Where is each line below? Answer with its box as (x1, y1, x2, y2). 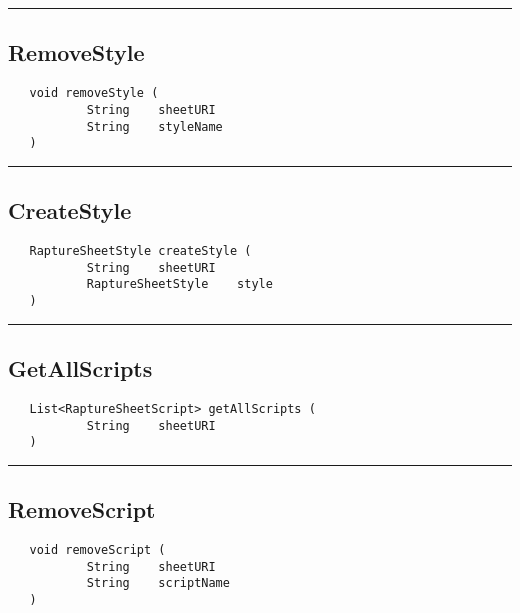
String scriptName (86, 576, 230, 591)
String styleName (86, 119, 223, 134)
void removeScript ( (29, 543, 166, 558)
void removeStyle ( (29, 86, 159, 101)
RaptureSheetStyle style (86, 277, 273, 292)
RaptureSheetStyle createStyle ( (29, 244, 252, 259)
